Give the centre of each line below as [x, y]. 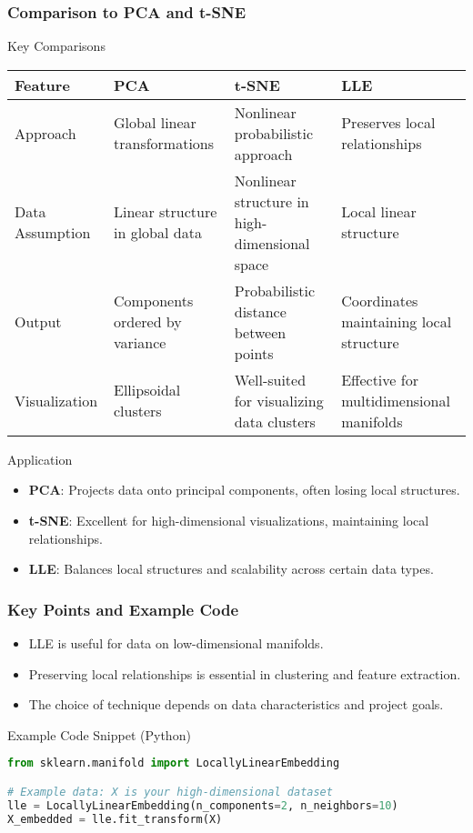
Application [40, 459]
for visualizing [279, 400]
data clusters [275, 421]
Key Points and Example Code [123, 609]
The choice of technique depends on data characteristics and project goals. [236, 704]
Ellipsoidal [147, 390]
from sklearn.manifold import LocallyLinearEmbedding [174, 763]
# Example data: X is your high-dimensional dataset [170, 792]
